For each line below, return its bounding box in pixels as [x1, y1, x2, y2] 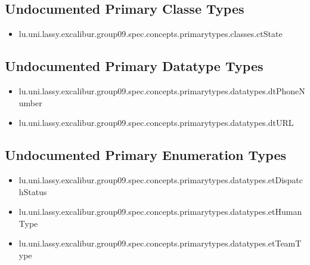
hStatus [18, 185, 47, 198]
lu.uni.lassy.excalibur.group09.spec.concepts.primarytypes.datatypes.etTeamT [18, 237, 302, 249]
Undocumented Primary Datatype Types [5, 57, 263, 75]
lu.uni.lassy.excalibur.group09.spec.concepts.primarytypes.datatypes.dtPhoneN [18, 85, 305, 97]
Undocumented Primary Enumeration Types [5, 146, 287, 164]
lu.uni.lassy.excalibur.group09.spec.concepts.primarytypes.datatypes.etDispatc [18, 173, 303, 186]
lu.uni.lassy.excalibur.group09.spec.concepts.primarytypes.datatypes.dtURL [18, 116, 294, 129]
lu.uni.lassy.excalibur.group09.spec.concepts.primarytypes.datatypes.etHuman [18, 205, 302, 218]
